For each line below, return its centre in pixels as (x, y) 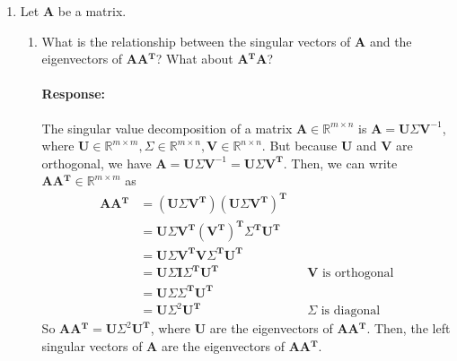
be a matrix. (92, 11)
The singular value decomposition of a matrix (167, 128)
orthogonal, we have (97, 163)
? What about (194, 59)
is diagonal (351, 311)
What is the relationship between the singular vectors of (196, 41)
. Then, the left (409, 328)
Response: (73, 94)
